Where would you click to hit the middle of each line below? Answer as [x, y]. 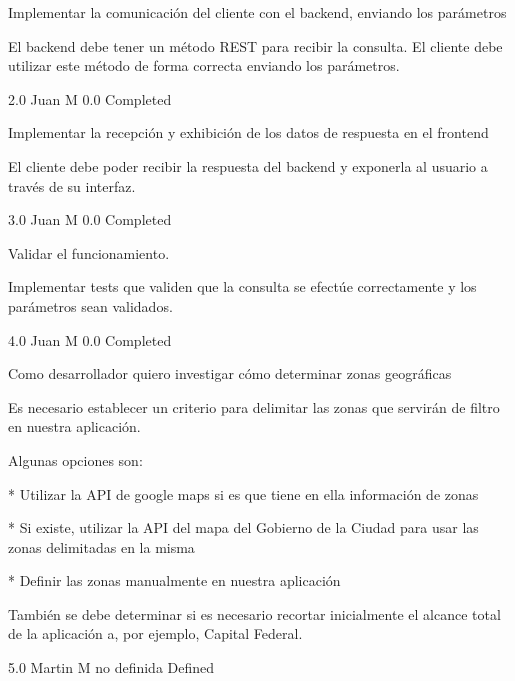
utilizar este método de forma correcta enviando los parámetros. [204, 65]
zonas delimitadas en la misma [101, 546]
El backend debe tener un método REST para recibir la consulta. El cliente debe [255, 45]
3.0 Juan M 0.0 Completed [90, 219]
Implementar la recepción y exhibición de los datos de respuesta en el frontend [248, 132]
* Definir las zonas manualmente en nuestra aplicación [174, 580]
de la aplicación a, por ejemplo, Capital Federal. [155, 633]
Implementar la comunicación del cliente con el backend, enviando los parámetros [257, 12]
